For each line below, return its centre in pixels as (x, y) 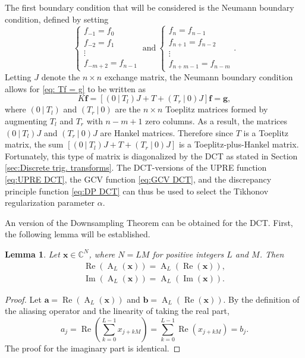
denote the (61, 77)
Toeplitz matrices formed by (216, 109)
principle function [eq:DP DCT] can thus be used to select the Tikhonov (137, 191)
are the (128, 109)
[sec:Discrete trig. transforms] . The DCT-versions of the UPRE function (136, 167)
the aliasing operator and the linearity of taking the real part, (117, 311)
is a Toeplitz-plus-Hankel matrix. (239, 144)
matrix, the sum (34, 144)
